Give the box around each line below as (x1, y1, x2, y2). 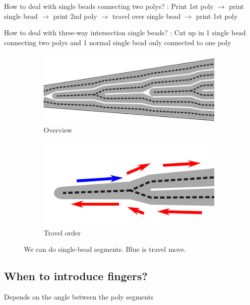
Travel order (44, 227, 81, 237)
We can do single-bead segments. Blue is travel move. (24, 244, 186, 254)
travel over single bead (112, 10, 181, 21)
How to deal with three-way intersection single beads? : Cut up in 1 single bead (4, 27, 246, 38)
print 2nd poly (53, 10, 97, 21)
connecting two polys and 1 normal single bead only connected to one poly (4, 37, 231, 47)
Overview (44, 124, 72, 135)
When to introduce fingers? (4, 268, 148, 284)
